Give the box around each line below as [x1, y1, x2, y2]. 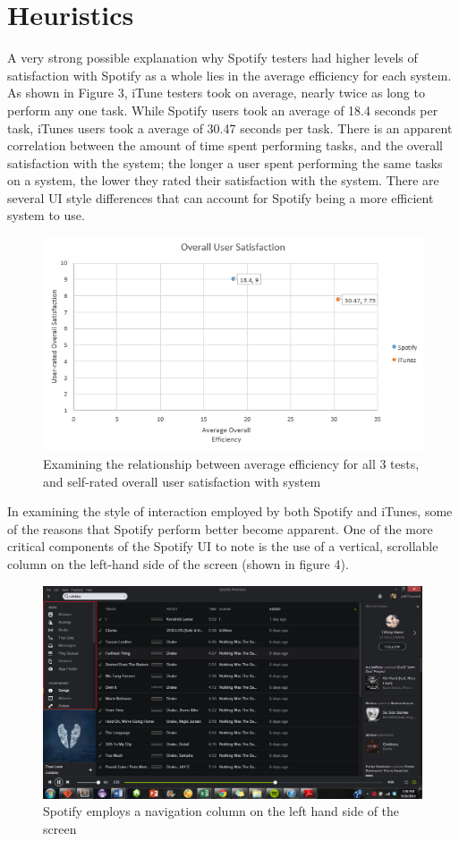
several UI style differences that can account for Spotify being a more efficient [7, 188, 434, 207]
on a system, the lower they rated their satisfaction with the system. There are [7, 171, 439, 190]
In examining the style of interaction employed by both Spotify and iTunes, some [7, 502, 453, 521]
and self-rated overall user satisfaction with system [43, 471, 321, 490]
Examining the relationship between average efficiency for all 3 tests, [43, 454, 420, 473]
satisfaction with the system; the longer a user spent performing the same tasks [7, 153, 443, 172]
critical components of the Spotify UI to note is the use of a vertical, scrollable [7, 537, 438, 556]
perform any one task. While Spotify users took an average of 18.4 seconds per [7, 100, 438, 119]
